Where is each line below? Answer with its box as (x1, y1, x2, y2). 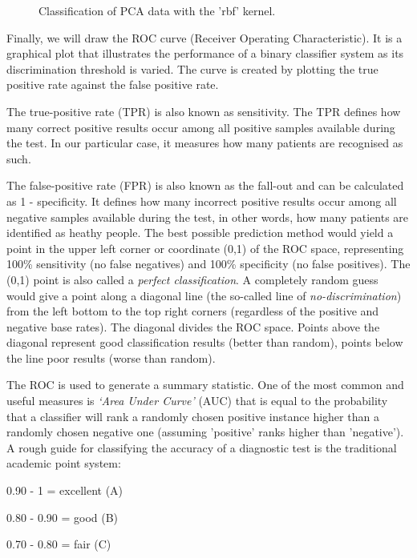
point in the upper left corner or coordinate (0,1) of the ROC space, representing (6, 239, 404, 256)
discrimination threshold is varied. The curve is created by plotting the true (6, 60, 379, 77)
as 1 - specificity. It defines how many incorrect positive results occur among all (6, 192, 397, 209)
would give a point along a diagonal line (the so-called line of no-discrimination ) (6, 287, 402, 303)
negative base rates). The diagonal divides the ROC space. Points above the (6, 318, 380, 335)
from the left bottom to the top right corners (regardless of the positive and (6, 303, 379, 319)
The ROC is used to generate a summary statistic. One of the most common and (6, 376, 404, 393)
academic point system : (6, 455, 121, 472)
